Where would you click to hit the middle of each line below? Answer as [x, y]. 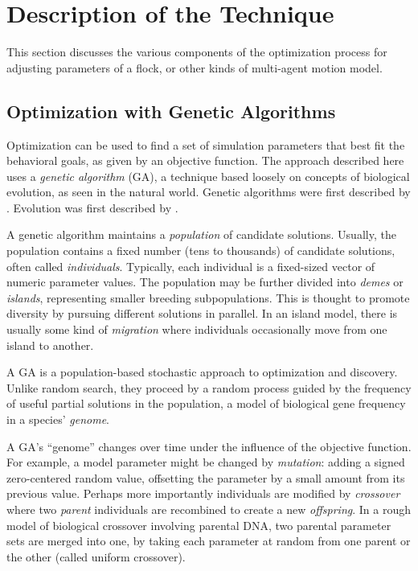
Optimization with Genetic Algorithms [171, 111]
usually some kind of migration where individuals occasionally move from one [197, 329]
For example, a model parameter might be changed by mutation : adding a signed [206, 462]
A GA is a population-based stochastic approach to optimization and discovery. [202, 372]
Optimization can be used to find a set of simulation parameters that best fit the [206, 144]
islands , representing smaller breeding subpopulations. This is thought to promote [208, 297]
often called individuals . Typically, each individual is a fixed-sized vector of [191, 266]
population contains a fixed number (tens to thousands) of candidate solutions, [201, 251]
